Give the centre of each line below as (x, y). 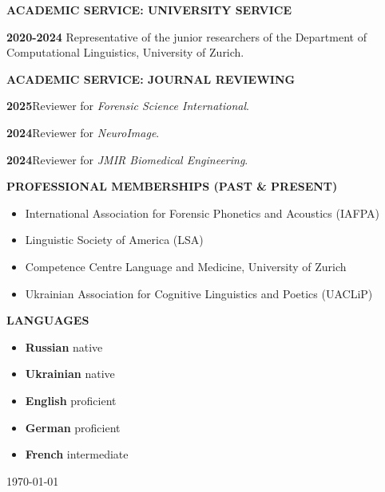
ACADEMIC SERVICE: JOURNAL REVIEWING (151, 79)
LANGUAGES (48, 320)
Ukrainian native (70, 374)
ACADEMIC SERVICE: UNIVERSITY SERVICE (149, 10)
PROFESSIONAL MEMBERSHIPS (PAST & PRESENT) (172, 186)
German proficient (73, 427)
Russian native (64, 346)
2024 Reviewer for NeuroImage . (83, 132)
